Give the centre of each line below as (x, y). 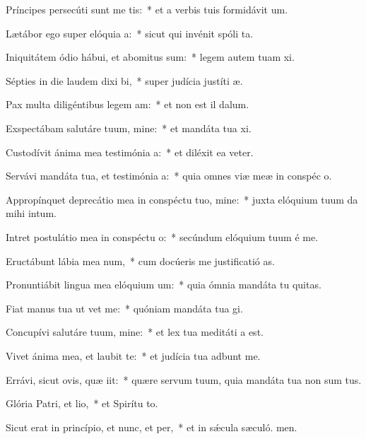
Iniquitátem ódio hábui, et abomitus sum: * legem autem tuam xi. (150, 57)
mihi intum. (31, 213)
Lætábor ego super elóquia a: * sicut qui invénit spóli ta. (130, 33)
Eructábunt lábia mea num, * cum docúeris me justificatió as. (140, 261)
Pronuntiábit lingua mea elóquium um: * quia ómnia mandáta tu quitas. (164, 285)
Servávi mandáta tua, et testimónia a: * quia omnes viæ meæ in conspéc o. (169, 176)
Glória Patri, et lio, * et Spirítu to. (82, 403)
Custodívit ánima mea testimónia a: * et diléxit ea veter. (130, 152)
